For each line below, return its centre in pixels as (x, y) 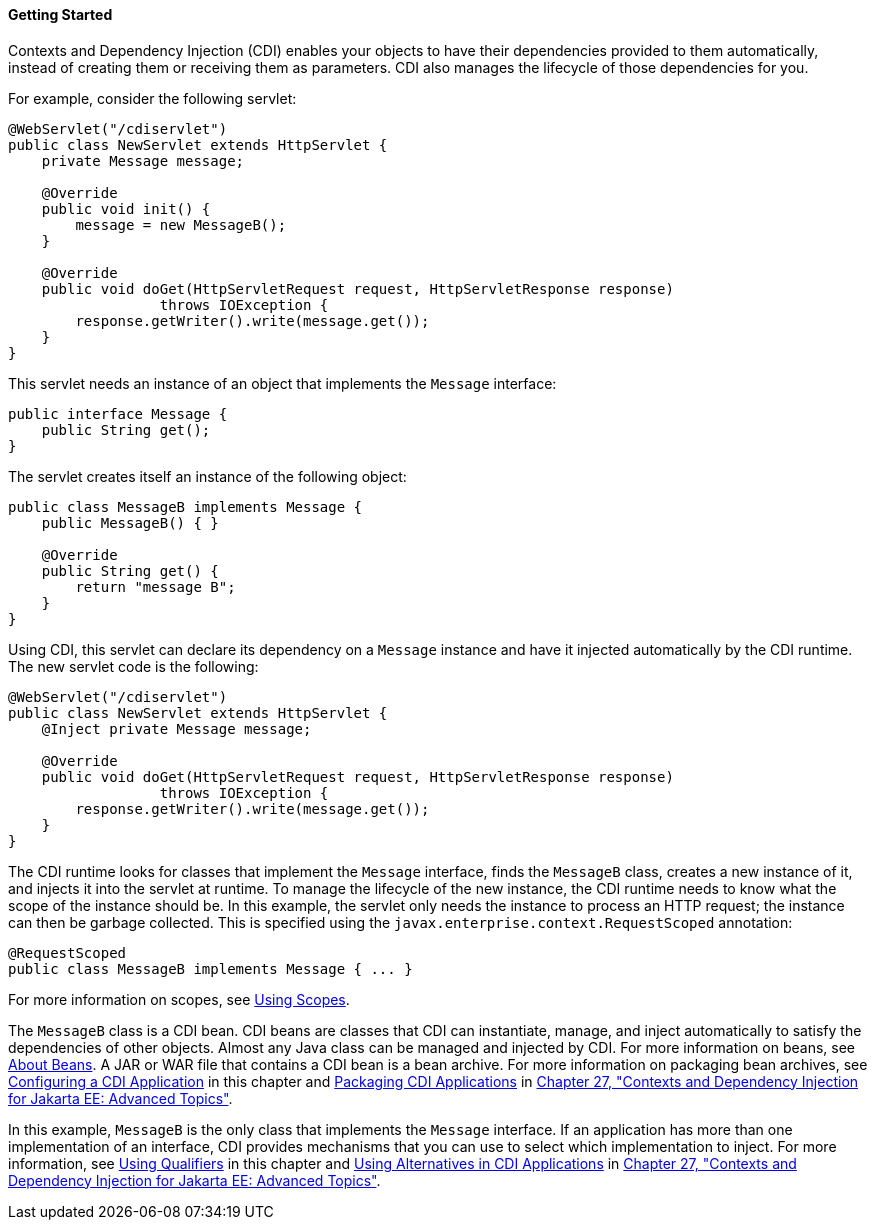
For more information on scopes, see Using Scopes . (179, 999)
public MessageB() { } (130, 522)
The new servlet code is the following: (133, 666)
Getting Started (60, 14)
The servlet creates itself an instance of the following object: (207, 476)
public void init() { (126, 208)
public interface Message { (118, 413)
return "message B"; (155, 586)
